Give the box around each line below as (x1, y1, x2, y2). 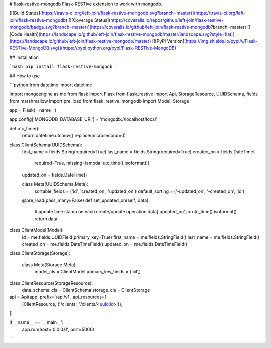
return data (34, 216, 58, 222)
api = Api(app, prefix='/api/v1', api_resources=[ (9, 294, 107, 300)
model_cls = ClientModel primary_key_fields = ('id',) (34, 269, 141, 275)
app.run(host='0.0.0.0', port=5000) (22, 326, 95, 332)
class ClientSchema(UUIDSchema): (9, 142, 83, 148)
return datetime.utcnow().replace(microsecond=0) (22, 133, 126, 139)
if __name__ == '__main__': (9, 319, 64, 325)
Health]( (23, 31, 40, 37)
